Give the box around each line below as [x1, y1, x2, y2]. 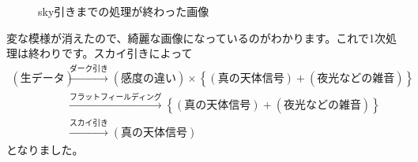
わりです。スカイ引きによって [39, 45, 193, 61]
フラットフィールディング [69, 93, 162, 101]
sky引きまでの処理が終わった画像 [38, 3, 209, 19]
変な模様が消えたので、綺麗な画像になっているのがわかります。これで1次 [6, 29, 386, 46]
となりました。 [6, 142, 84, 158]
